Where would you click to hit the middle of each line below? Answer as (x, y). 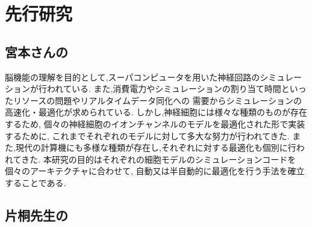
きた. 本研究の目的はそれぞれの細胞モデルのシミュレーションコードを (159, 159)
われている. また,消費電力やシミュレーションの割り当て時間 (164, 89)
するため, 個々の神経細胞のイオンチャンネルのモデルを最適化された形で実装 (155, 123)
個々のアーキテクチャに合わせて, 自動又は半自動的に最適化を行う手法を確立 (155, 171)
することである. (36, 182)
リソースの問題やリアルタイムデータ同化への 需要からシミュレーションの (157, 100)
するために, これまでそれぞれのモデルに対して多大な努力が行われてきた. (147, 135)
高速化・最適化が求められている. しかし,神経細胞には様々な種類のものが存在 (156, 112)
